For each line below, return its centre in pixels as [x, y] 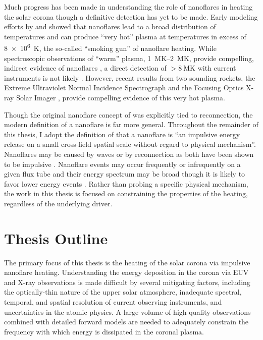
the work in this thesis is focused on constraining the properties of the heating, [126, 193]
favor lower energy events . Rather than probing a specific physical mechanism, [126, 183]
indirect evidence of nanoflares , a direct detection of [85, 68]
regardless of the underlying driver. [58, 203]
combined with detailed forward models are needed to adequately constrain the [126, 322]
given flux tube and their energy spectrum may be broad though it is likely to [125, 174]
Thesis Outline [56, 238]
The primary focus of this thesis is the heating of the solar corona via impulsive [127, 262]
